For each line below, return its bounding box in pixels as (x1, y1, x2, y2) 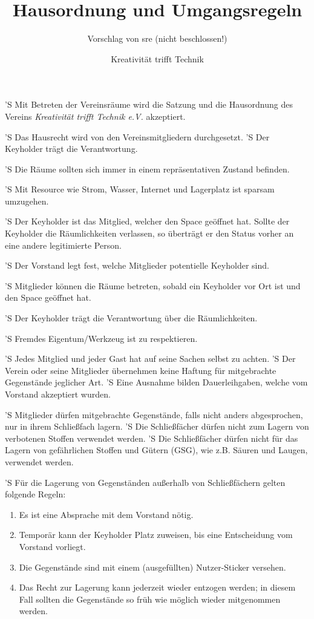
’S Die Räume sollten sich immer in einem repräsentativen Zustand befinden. (5, 162, 290, 175)
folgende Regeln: (5, 488, 66, 500)
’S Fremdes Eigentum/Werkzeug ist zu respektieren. (5, 332, 198, 344)
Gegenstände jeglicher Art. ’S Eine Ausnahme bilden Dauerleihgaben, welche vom (5, 376, 308, 388)
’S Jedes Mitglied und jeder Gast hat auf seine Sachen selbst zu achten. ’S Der (5, 352, 296, 365)
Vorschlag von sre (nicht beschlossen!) (87, 32, 227, 45)
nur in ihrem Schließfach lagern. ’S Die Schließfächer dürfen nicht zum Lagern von (5, 420, 309, 433)
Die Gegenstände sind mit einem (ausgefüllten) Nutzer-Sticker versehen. (19, 560, 286, 573)
